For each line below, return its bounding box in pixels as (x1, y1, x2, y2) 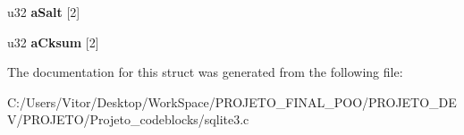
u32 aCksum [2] (7, 32, 99, 51)
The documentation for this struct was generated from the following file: (7, 63, 403, 81)
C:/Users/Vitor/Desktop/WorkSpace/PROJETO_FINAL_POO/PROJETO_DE (7, 92, 457, 111)
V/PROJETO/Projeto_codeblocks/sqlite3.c (7, 110, 249, 129)
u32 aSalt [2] (7, 3, 80, 21)
